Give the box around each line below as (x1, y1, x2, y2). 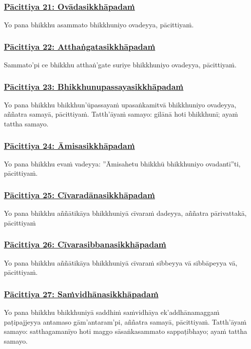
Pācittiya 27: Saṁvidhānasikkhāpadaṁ (4, 287, 159, 300)
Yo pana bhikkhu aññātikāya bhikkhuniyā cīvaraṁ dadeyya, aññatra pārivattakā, (4, 208, 247, 218)
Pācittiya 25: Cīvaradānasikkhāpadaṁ (4, 188, 155, 201)
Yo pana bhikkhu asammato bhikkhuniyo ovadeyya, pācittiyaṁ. (4, 20, 194, 30)
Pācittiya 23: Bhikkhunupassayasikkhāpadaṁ (4, 80, 184, 92)
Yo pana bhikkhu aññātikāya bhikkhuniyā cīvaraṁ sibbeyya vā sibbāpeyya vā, (4, 257, 237, 267)
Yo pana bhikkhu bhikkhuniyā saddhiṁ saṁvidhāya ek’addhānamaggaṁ (4, 307, 220, 317)
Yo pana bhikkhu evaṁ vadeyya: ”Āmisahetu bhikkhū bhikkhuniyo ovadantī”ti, (4, 158, 241, 168)
